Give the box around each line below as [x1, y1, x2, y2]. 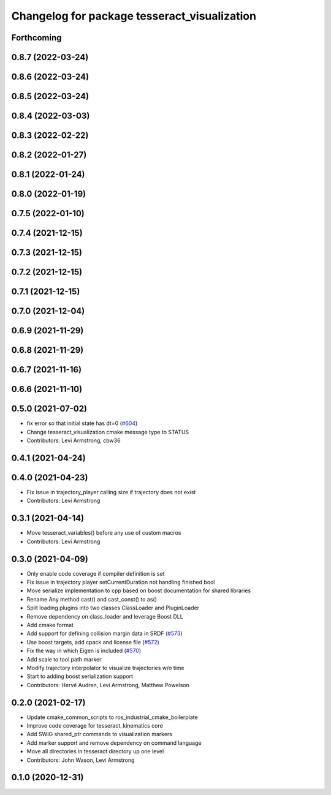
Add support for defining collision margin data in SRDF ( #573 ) [26, 630, 183, 637]
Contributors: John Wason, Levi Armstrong [26, 756, 135, 764]
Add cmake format [26, 622, 74, 628]
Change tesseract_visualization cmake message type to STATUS [26, 428, 189, 435]
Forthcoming [11, 32, 62, 43]
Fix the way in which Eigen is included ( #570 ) [26, 647, 142, 655]
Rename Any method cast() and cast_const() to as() [26, 595, 158, 603]
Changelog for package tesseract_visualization [11, 9, 257, 23]
